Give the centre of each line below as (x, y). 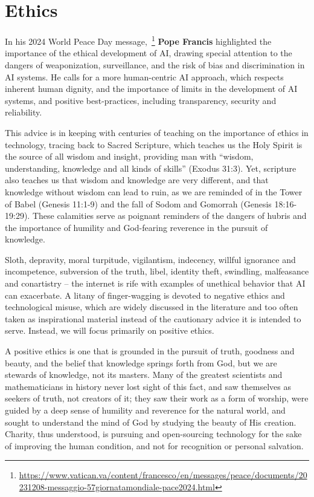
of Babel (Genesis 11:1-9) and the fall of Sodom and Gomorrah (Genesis (138, 203)
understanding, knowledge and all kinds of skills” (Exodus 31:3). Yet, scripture (151, 168)
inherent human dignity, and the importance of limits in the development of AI (151, 89)
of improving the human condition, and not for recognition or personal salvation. (154, 445)
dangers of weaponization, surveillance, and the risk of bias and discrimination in (155, 64)
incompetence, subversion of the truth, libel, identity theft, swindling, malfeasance (157, 271)
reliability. (24, 112)
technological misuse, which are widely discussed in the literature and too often (152, 307)
